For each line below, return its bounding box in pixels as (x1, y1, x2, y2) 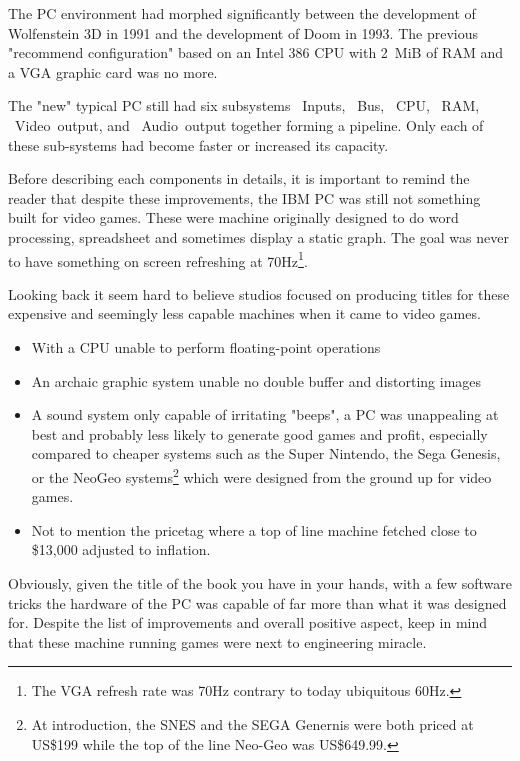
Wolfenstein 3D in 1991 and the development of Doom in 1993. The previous (8, 22, 478, 43)
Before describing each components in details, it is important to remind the (8, 168, 470, 189)
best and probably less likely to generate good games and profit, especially (31, 423, 488, 444)
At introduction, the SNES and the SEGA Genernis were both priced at (31, 713, 474, 734)
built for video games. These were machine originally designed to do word (8, 207, 459, 228)
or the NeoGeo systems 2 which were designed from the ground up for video (31, 463, 492, 487)
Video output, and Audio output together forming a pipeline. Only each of (14, 114, 484, 135)
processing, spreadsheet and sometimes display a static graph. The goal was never (8, 226, 509, 247)
